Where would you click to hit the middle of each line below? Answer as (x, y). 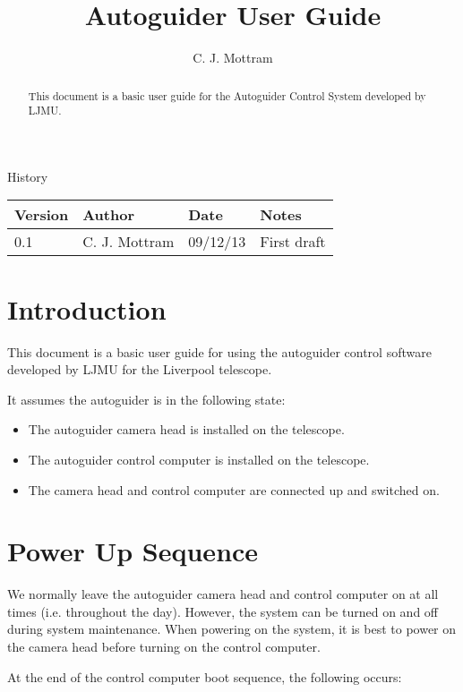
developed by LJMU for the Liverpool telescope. (140, 369)
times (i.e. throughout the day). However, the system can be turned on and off (223, 611)
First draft (293, 242)
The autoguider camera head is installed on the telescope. (186, 429)
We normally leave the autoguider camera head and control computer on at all (223, 594)
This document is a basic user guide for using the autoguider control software (219, 351)
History (28, 176)
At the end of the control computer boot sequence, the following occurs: (205, 676)
